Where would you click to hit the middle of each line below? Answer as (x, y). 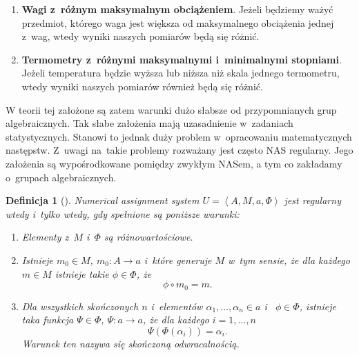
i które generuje (178, 260)
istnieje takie (82, 273)
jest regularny (312, 200)
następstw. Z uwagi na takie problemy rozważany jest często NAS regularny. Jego (179, 150)
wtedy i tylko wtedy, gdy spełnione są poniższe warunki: (123, 213)
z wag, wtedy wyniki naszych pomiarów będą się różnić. (140, 36)
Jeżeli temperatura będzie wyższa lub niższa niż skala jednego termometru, (181, 73)
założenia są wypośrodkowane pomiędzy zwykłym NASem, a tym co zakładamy (174, 163)
